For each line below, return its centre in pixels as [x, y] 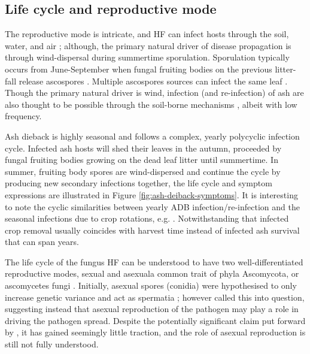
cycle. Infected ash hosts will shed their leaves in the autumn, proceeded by [143, 148]
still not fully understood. [52, 344]
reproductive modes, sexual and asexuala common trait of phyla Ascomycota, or [152, 273]
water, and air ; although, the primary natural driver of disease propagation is [148, 45]
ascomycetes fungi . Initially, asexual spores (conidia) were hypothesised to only [151, 285]
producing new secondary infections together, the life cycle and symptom [139, 183]
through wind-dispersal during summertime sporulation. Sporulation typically [147, 57]
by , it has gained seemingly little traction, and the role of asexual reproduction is [155, 332]
